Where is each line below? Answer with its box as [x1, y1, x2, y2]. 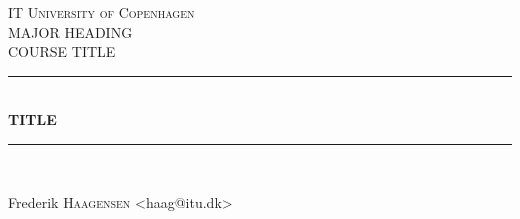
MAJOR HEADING [8, 21, 133, 42]
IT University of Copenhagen [8, 2, 195, 22]
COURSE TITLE [8, 41, 116, 62]
